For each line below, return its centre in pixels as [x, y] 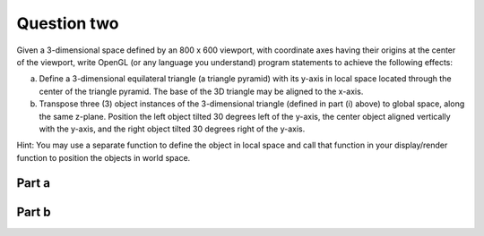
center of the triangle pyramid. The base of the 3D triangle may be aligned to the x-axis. [201, 91]
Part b [34, 211]
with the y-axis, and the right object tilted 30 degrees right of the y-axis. [172, 129]
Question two [68, 23]
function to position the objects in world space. [104, 157]
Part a [34, 183]
